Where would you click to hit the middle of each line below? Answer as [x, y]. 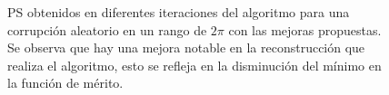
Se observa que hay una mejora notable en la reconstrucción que [186, 47]
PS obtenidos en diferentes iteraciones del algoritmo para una [179, 12]
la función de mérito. [65, 83]
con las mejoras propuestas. [305, 29]
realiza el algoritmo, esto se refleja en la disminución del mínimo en [194, 65]
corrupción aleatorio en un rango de [107, 29]
